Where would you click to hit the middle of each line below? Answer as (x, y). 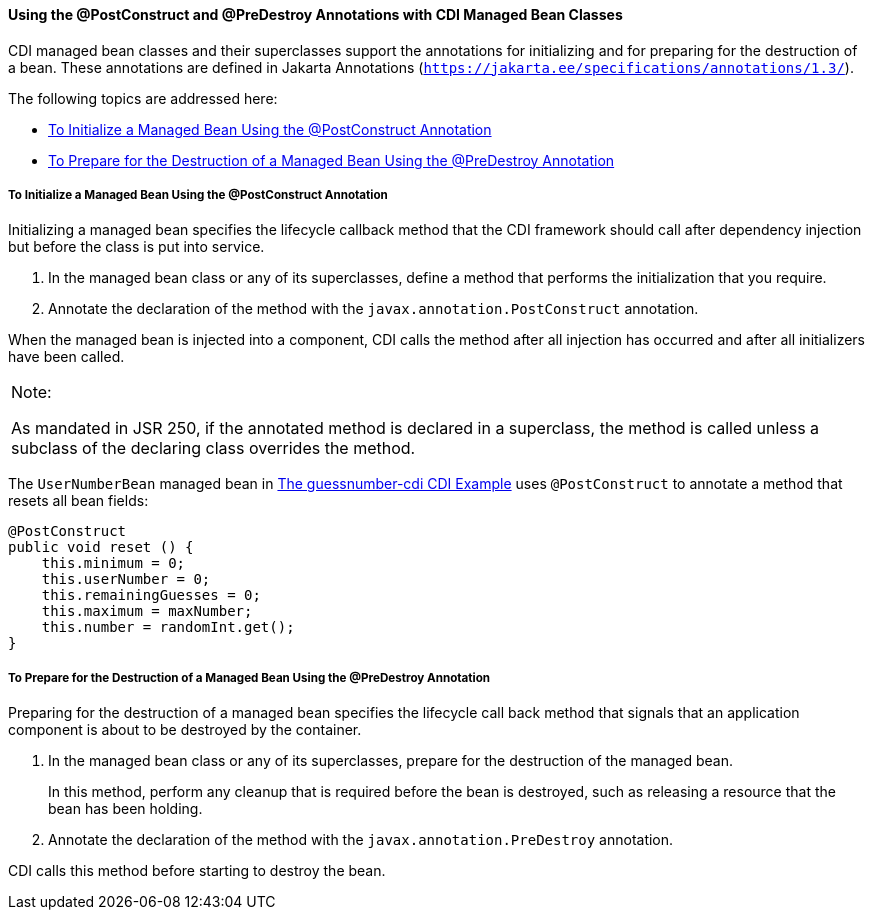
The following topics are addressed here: (143, 98)
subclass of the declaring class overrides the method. (213, 448)
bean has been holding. (125, 809)
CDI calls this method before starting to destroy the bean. (197, 871)
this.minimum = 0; (113, 563)
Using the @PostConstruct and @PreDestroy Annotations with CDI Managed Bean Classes (315, 14)
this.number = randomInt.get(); (168, 627)
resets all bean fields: (78, 501)
